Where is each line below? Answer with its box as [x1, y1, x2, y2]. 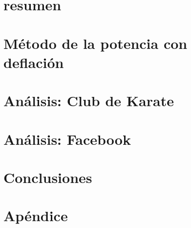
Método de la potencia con [3, 33, 188, 53]
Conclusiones [3, 167, 92, 187]
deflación [3, 52, 64, 72]
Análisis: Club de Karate [3, 91, 174, 111]
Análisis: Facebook [3, 129, 131, 149]
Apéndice [3, 205, 68, 226]
